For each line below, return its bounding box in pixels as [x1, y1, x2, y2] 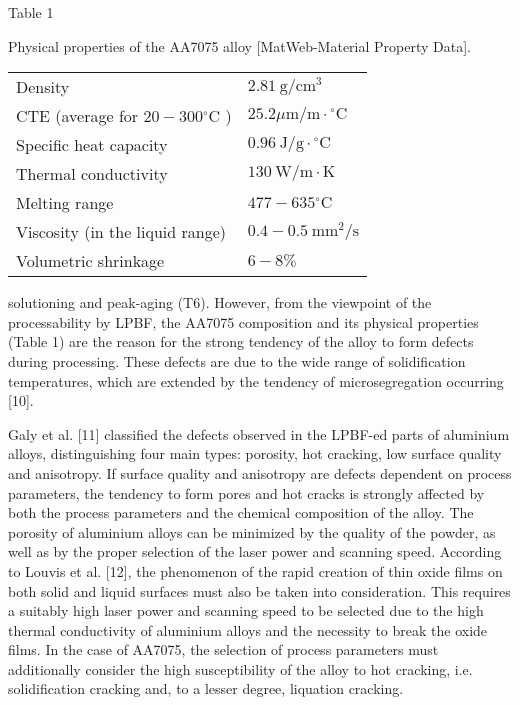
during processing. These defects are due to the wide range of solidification [8, 350, 466, 371]
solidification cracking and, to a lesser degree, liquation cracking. [8, 678, 404, 699]
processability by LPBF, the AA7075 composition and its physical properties [8, 311, 479, 332]
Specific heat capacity [16, 133, 168, 157]
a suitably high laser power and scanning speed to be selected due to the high [8, 600, 484, 621]
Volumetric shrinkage [16, 249, 165, 273]
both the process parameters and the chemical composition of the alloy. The [8, 502, 474, 523]
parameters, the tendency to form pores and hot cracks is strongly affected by [8, 482, 485, 503]
